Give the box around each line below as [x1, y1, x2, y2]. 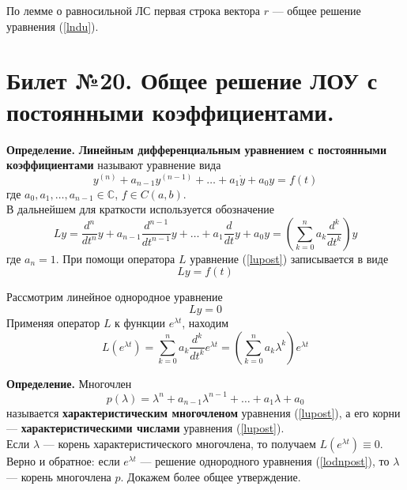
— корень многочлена [6, 468, 111, 484]
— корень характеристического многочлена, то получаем [43, 435, 316, 451]
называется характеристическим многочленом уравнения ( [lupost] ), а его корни [6, 404, 401, 420]
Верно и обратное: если [6, 452, 120, 469]
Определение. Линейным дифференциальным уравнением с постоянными [6, 141, 386, 157]
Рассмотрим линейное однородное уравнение [6, 288, 223, 305]
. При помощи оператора [55, 250, 175, 266]
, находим [182, 315, 229, 331]
